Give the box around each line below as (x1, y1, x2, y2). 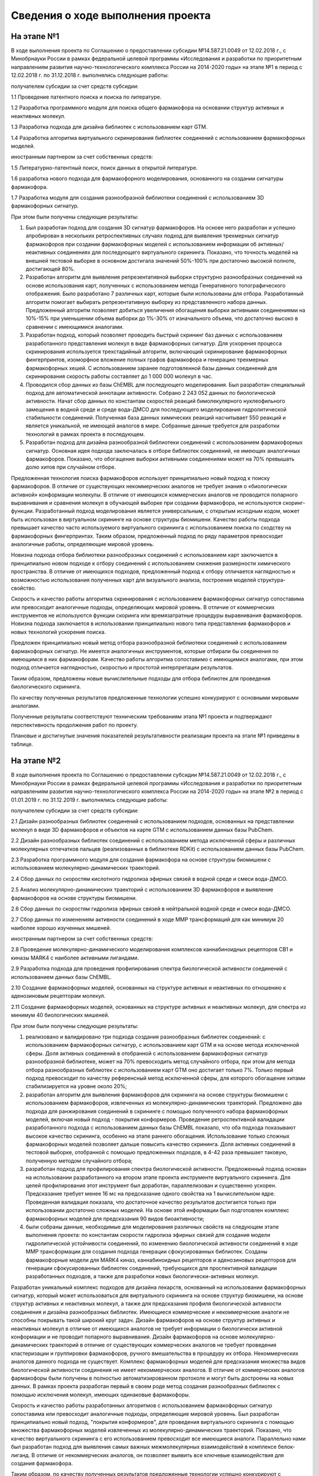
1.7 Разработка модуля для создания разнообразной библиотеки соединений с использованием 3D (11, 194, 264, 201)
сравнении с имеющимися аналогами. (25, 323, 124, 330)
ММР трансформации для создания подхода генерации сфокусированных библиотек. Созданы (25, 1248, 268, 1255)
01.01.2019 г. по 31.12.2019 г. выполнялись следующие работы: (11, 796, 168, 803)
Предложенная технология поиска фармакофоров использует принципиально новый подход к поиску (11, 474, 270, 481)
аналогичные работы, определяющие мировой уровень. (11, 540, 155, 547)
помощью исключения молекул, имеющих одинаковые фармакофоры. (11, 1391, 190, 1398)
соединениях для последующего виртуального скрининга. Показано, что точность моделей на (57, 249, 298, 256)
